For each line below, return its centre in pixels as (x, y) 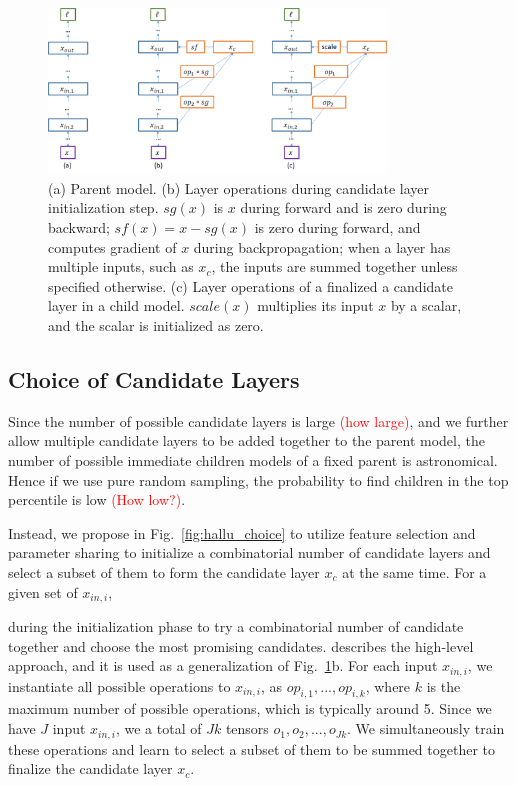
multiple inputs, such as (121, 266)
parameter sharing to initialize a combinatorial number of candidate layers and (249, 552)
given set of (43, 591)
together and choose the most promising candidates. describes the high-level (241, 645)
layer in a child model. (116, 305)
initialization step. (103, 207)
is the (443, 685)
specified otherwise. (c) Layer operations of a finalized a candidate (250, 285)
